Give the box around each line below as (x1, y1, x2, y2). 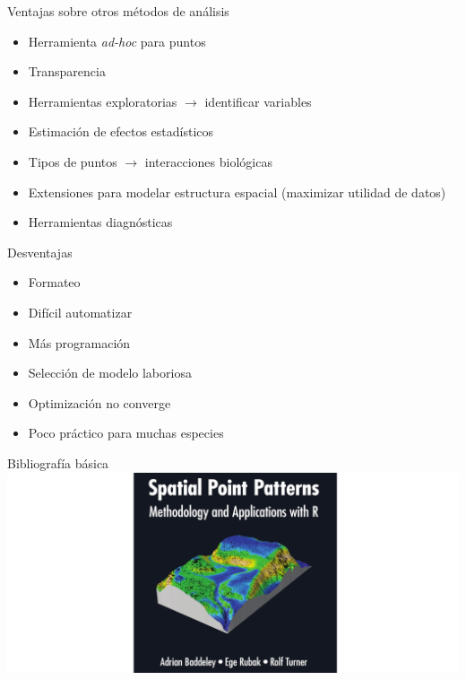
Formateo (28, 273, 81, 292)
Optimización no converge (28, 393, 171, 412)
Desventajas (7, 242, 73, 261)
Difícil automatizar (28, 302, 133, 321)
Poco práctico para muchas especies (28, 423, 224, 442)
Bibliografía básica (7, 453, 109, 472)
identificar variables (204, 92, 312, 110)
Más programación (28, 333, 131, 352)
